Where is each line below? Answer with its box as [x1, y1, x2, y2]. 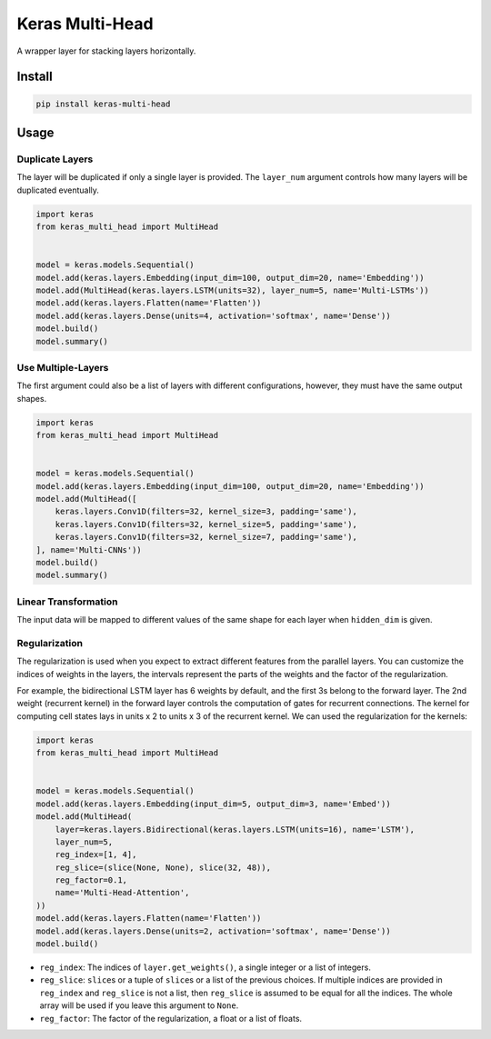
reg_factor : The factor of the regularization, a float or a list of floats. [39, 1013, 303, 1024]
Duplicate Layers [16, 153, 94, 165]
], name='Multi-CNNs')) [35, 544, 143, 554]
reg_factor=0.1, [55, 875, 127, 885]
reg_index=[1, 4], [55, 850, 137, 860]
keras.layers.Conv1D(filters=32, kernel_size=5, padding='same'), [55, 519, 358, 529]
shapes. [16, 393, 47, 404]
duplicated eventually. [16, 185, 100, 195]
